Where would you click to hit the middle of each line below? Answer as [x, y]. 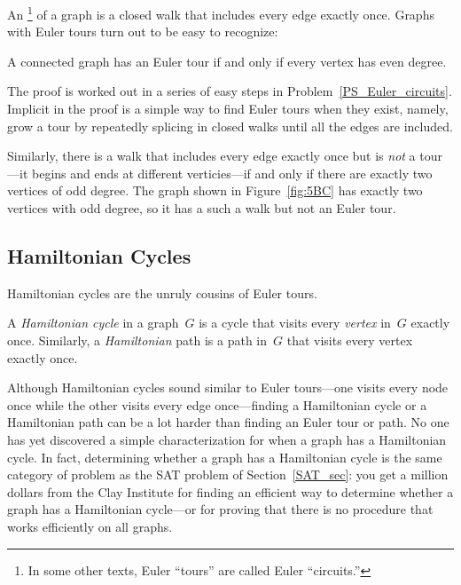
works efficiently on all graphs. [90, 526]
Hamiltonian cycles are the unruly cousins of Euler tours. [162, 292]
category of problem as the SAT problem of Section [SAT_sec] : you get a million [228, 474]
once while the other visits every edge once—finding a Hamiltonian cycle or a [217, 404]
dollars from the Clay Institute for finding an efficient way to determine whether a [230, 491]
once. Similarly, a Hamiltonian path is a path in [137, 340]
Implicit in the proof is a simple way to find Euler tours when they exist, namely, [228, 109]
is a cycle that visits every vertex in [295, 323]
